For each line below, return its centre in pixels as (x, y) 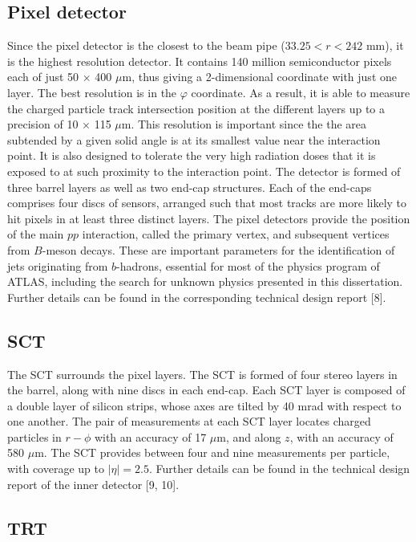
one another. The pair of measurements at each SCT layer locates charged (189, 421)
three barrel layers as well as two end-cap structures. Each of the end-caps (190, 187)
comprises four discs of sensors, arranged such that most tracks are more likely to (207, 203)
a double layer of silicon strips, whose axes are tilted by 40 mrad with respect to (204, 405)
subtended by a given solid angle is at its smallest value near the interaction (194, 139)
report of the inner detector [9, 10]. (93, 484)
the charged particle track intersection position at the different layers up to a (196, 108)
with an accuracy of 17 (150, 436)
